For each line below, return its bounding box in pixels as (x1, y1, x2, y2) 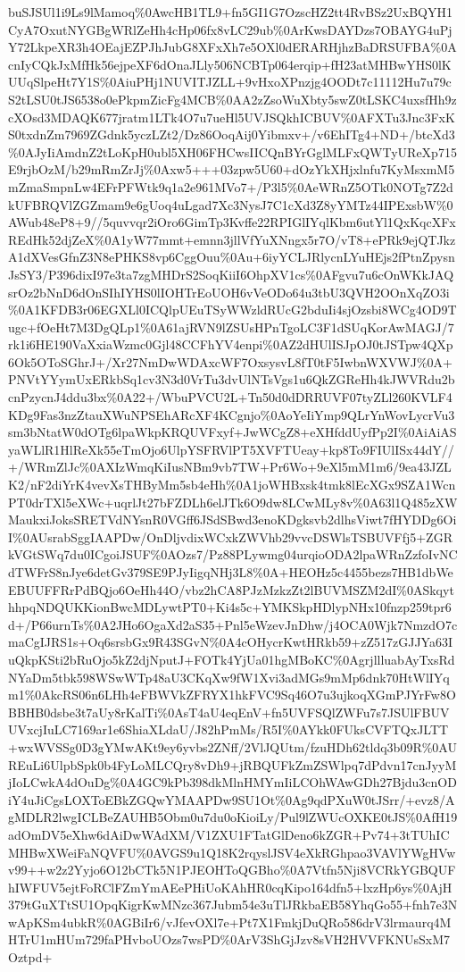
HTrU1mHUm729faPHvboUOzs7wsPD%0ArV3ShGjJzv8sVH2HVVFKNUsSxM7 (8, 930, 450, 949)
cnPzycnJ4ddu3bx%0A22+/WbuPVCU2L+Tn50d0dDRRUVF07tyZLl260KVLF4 (8, 388, 453, 406)
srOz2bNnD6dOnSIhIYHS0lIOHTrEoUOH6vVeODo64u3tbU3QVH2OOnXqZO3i (8, 282, 450, 301)
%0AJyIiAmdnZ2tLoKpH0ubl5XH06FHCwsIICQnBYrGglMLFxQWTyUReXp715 (8, 142, 457, 161)
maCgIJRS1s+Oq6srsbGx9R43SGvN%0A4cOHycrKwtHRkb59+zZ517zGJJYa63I (8, 633, 453, 651)
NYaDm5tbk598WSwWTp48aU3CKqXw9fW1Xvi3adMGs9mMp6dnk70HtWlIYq (8, 667, 450, 686)
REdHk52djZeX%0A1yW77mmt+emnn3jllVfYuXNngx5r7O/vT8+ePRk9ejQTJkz (8, 230, 456, 248)
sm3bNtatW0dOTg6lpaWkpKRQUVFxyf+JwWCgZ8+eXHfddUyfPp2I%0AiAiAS (8, 423, 457, 441)
